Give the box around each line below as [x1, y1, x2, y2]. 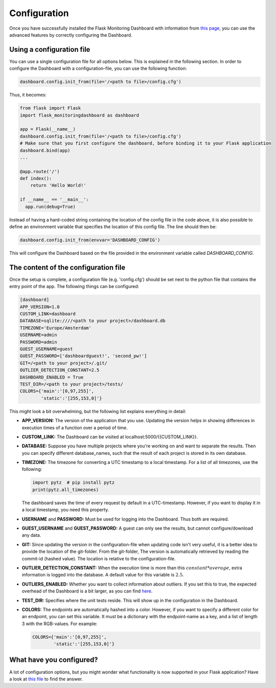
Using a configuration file [9, 45, 90, 54]
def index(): [20, 176, 52, 181]
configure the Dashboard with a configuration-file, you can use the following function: [9, 65, 187, 71]
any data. [22, 532, 41, 538]
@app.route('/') [20, 168, 60, 174]
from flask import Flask [20, 106, 81, 111]
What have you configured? [9, 656, 98, 664]
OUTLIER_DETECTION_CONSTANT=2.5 [20, 367, 100, 373]
